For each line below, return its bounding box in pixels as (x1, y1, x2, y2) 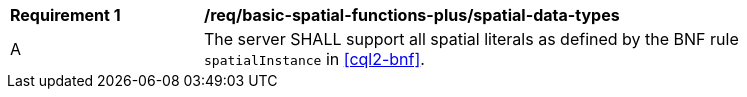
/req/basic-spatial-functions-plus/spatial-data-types (204, 5, 620, 25)
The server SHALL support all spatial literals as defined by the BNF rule (204, 29, 739, 49)
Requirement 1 (10, 5, 121, 25)
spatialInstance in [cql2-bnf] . (204, 49, 425, 69)
